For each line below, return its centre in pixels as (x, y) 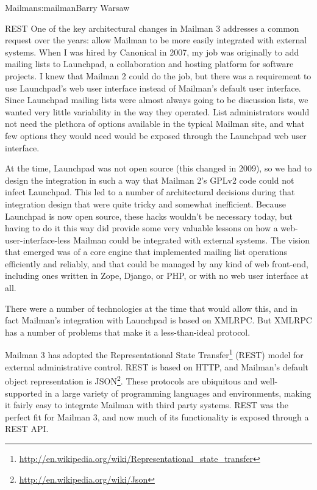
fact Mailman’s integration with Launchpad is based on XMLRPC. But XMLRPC (158, 320)
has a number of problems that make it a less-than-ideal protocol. (128, 332)
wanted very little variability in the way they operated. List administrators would (157, 111)
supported (24, 393)
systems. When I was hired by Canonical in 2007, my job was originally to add (152, 52)
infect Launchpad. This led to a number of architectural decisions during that (150, 192)
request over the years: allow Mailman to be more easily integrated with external (156, 40)
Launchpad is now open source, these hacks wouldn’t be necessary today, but (149, 216)
